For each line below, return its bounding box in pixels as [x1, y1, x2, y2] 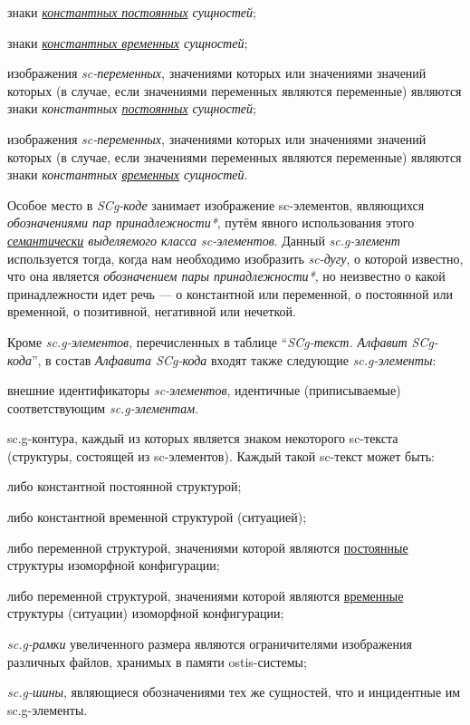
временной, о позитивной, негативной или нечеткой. [7, 302, 296, 321]
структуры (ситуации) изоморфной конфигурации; [7, 604, 284, 623]
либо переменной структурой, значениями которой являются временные [7, 585, 404, 604]
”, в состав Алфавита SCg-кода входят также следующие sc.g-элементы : [31, 350, 436, 369]
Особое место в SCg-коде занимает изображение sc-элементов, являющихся [7, 195, 425, 214]
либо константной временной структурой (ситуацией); [7, 507, 307, 527]
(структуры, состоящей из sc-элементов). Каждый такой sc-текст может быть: [7, 446, 436, 465]
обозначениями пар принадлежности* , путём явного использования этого [7, 213, 415, 232]
